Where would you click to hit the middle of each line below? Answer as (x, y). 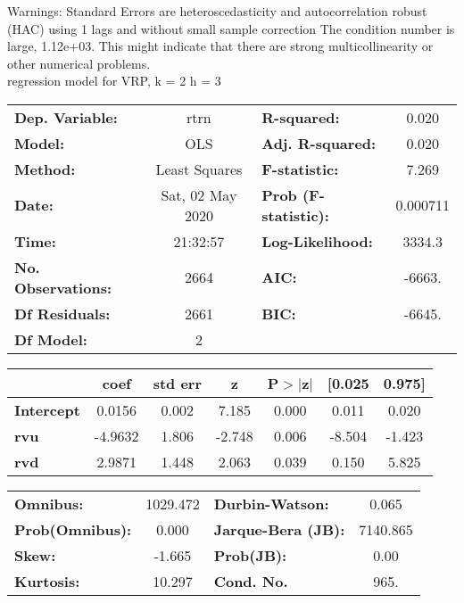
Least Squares (199, 169)
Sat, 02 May (199, 194)
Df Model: (51, 339)
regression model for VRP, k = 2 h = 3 (114, 81)
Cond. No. (251, 581)
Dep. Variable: (66, 117)
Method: (45, 169)
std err (177, 383)
